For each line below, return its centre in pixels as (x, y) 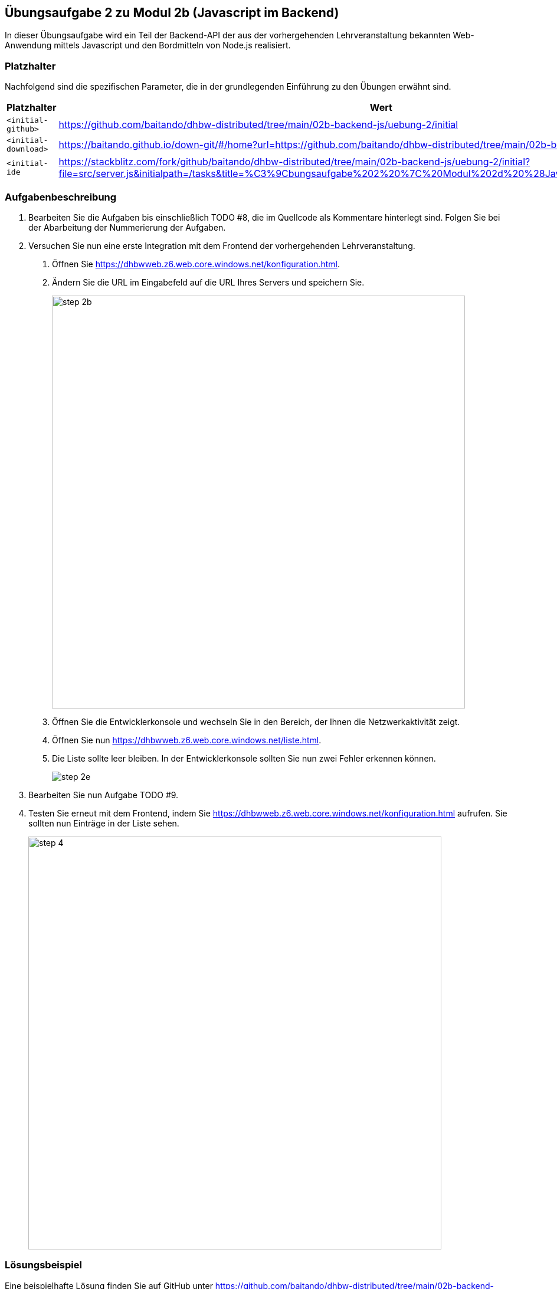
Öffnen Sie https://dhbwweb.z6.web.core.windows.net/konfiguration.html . (196, 264)
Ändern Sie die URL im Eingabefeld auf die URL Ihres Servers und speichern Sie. (208, 282)
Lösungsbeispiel (43, 1265)
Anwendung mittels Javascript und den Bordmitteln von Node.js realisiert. (148, 45)
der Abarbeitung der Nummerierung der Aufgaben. (127, 227)
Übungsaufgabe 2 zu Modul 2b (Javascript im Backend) (172, 13)
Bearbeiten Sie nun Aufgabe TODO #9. (104, 795)
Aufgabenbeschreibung (61, 197)
